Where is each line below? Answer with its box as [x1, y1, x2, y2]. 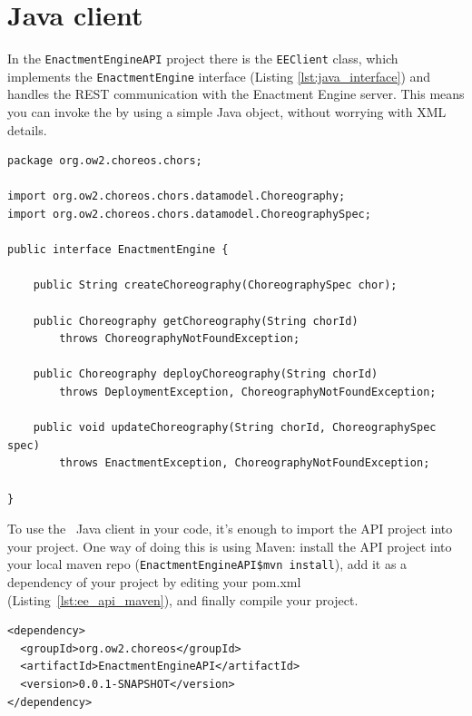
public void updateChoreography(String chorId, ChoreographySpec [33, 421, 437, 435]
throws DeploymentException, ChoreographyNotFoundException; [59, 385, 437, 398]
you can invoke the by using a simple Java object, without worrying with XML [7, 103, 447, 122]
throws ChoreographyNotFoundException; [59, 332, 300, 346]
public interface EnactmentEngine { [7, 243, 229, 257]
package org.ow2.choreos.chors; [7, 154, 202, 168]
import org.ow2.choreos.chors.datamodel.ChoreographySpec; [7, 208, 371, 221]
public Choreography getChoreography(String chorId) [33, 314, 359, 328]
